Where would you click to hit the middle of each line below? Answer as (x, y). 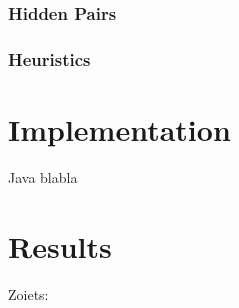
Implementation (119, 128)
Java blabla (43, 176)
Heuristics (49, 58)
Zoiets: (28, 293)
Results (60, 245)
